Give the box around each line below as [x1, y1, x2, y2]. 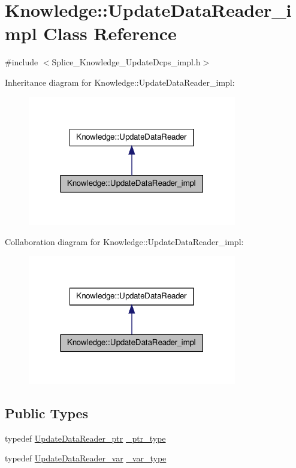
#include [5, 56, 38, 68]
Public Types [5, 403, 89, 422]
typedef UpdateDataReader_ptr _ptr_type [5, 431, 166, 444]
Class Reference [43, 21, 177, 46]
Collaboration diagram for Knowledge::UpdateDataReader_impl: [5, 235, 244, 247]
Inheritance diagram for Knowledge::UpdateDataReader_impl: [5, 76, 235, 88]
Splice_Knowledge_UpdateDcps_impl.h [52, 56, 201, 68]
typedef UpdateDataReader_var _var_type [5, 452, 167, 464]
